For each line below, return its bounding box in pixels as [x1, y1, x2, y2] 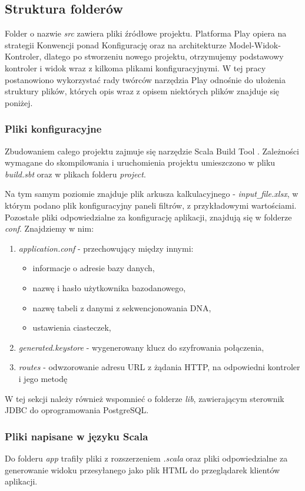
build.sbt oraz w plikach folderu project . [5, 167, 146, 180]
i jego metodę [18, 372, 68, 384]
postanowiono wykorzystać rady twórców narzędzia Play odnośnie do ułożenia [5, 73, 286, 85]
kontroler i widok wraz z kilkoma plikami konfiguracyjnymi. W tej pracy [5, 61, 266, 74]
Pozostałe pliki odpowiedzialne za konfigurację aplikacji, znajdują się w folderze [5, 210, 292, 223]
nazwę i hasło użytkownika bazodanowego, [32, 281, 186, 294]
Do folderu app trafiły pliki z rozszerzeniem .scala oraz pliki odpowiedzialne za [5, 452, 288, 464]
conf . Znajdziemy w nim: [5, 222, 94, 235]
